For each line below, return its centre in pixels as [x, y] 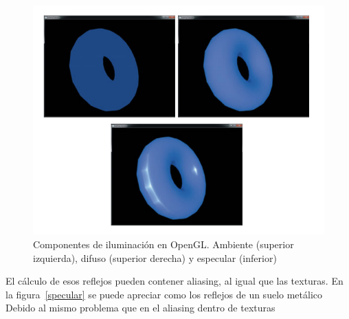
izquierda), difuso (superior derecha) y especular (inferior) [155, 257]
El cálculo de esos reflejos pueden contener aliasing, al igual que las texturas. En [174, 281]
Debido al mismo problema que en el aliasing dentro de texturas [140, 308]
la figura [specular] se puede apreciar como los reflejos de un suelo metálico [164, 294]
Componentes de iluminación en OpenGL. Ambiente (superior [164, 244]
